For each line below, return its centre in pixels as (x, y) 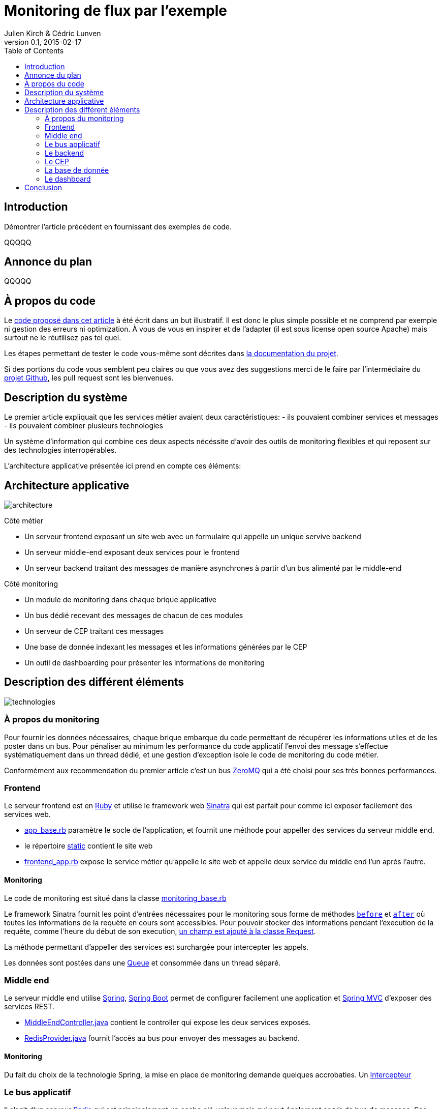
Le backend (64, 153)
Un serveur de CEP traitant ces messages (94, 631)
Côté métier (24, 520)
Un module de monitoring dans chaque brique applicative (120, 599)
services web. (27, 814)
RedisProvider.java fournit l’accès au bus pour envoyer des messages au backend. (162, 1038)
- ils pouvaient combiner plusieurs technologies (84, 426)
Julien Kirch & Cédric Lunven (53, 33)
